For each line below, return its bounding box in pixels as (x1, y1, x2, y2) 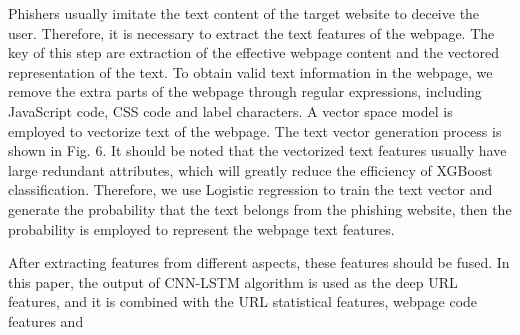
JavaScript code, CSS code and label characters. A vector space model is (8, 100, 453, 121)
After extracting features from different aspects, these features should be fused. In (8, 252, 510, 273)
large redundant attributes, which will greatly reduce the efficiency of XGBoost (8, 159, 493, 180)
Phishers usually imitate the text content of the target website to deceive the (8, 3, 480, 23)
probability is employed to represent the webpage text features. (8, 218, 395, 239)
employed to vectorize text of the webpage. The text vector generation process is (8, 120, 502, 141)
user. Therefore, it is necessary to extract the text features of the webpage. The (8, 22, 495, 43)
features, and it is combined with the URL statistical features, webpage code (8, 291, 478, 312)
